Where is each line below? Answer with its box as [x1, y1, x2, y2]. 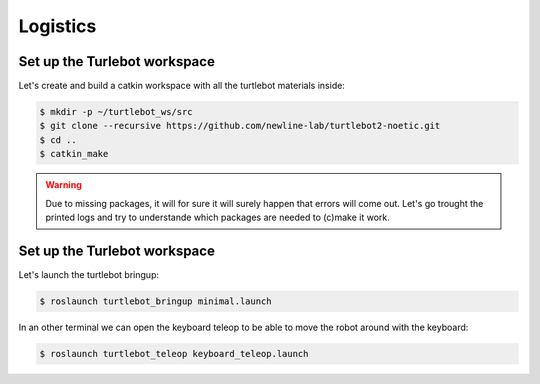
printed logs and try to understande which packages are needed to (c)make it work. [45, 211, 390, 223]
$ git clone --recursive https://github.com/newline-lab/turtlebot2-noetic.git [39, 120, 441, 132]
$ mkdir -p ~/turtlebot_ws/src [39, 106, 194, 118]
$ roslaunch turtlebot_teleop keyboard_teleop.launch [39, 348, 309, 359]
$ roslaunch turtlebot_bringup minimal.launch [39, 295, 272, 307]
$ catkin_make [39, 148, 109, 160]
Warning [45, 179, 82, 191]
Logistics [18, 15, 97, 37]
